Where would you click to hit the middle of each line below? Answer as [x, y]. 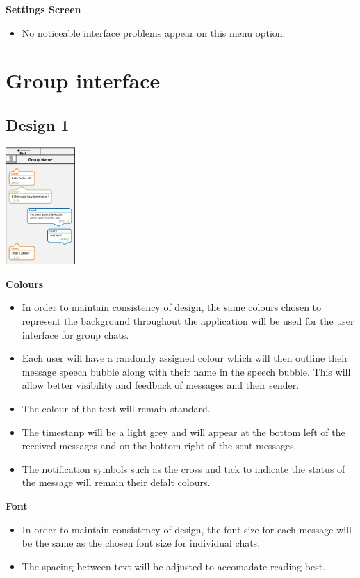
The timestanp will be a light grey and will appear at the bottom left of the [183, 432]
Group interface [83, 80]
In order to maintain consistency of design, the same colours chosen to [172, 307]
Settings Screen [43, 9]
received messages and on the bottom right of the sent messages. [159, 445]
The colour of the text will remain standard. [116, 409]
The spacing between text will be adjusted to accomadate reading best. [173, 566]
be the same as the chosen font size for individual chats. [141, 543]
